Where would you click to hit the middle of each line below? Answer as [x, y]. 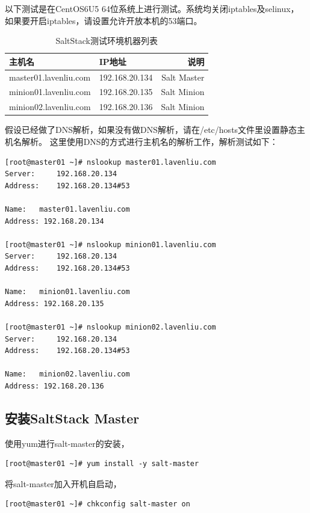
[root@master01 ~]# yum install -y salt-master [102, 464]
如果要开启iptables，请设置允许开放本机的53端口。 [104, 20]
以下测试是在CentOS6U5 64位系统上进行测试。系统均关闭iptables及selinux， [152, 8]
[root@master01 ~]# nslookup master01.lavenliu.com [110, 162]
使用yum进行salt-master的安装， [67, 443]
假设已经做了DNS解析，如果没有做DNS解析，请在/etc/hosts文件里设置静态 [151, 130]
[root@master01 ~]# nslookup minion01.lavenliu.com [110, 244]
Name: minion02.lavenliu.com [67, 374]
